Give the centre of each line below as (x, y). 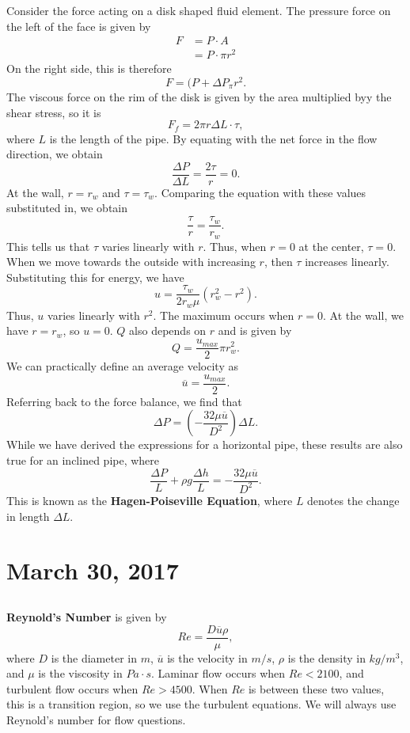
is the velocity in (207, 657)
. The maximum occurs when (224, 315)
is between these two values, (316, 688)
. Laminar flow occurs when (218, 673)
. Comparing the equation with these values (260, 192)
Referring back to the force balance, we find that (124, 401)
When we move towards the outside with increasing (131, 262)
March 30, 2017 (93, 570)
